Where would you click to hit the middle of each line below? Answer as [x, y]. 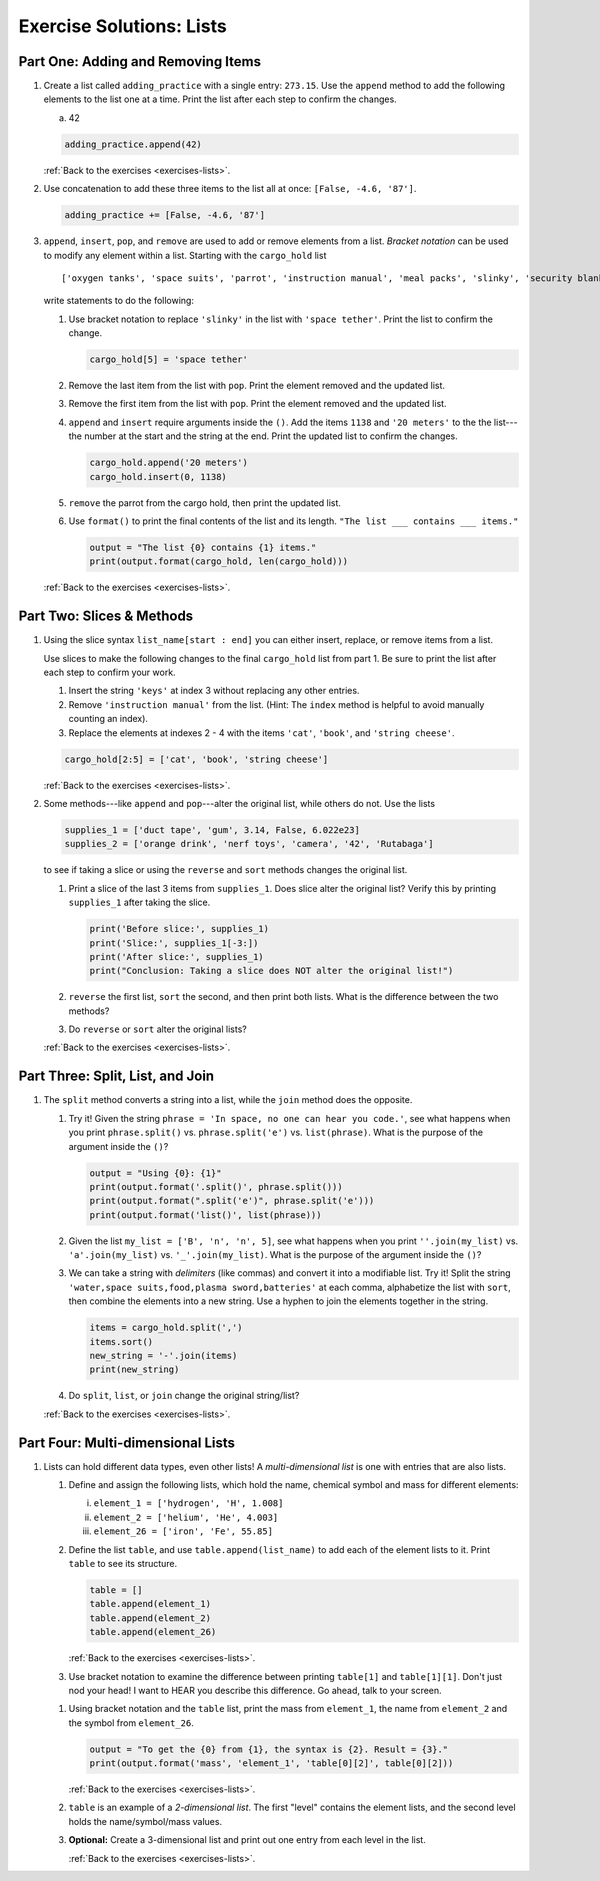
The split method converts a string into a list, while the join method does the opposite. [228, 1100]
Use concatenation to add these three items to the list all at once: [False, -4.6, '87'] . [230, 189]
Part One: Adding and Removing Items [140, 61]
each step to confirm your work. [109, 672]
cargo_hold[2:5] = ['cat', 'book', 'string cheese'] [196, 759]
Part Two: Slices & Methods [106, 616]
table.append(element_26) [153, 1632]
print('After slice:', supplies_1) [176, 956]
